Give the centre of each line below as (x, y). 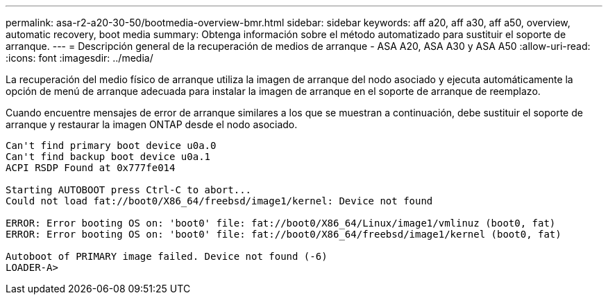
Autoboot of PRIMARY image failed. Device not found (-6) (167, 256)
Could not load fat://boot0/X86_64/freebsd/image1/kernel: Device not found (219, 201)
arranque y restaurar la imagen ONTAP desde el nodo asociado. (152, 124)
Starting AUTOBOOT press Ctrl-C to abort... (129, 190)
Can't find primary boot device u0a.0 (111, 145)
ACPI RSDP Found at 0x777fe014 (91, 168)
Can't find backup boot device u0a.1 (108, 157)
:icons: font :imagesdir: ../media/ (79, 58)
